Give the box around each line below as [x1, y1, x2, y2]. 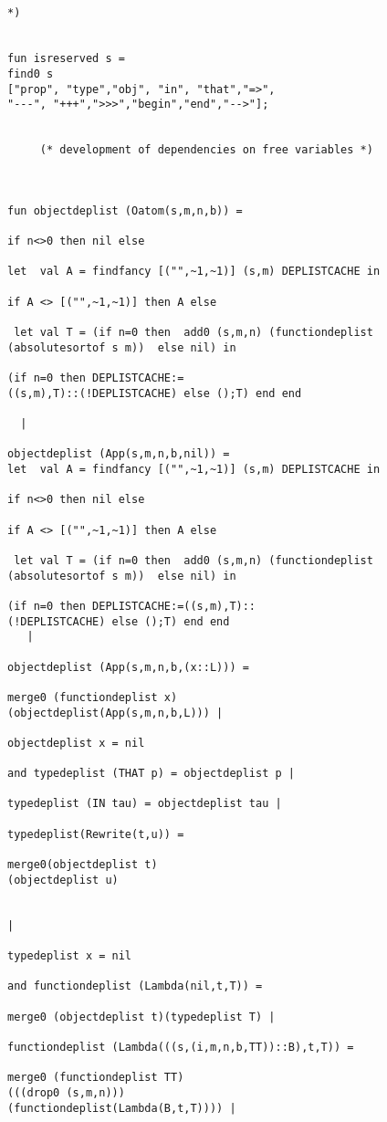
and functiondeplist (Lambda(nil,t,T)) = [7, 980, 263, 993]
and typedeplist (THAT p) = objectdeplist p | [7, 767, 295, 781]
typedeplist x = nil [7, 949, 132, 962]
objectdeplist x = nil [7, 736, 145, 750]
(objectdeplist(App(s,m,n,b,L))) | [7, 706, 224, 719]
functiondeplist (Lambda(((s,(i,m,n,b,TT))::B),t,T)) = [7, 1040, 354, 1054]
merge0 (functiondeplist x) [7, 690, 178, 704]
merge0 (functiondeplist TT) [7, 1071, 184, 1085]
